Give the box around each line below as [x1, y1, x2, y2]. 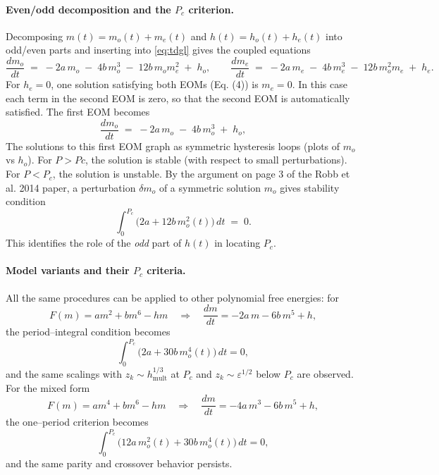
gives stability [280, 180, 340, 195]
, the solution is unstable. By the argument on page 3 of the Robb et [52, 166, 350, 181]
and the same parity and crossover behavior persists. [6, 456, 233, 471]
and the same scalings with [6, 366, 123, 381]
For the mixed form [6, 380, 90, 395]
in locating [214, 235, 261, 250]
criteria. [147, 263, 186, 278]
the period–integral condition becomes [6, 324, 171, 339]
